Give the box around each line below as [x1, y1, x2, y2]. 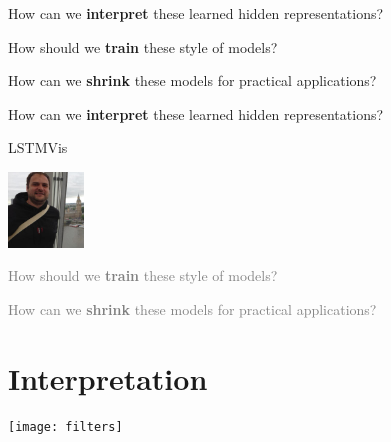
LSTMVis [8, 137, 68, 158]
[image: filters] [8, 420, 123, 435]
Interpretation [8, 357, 208, 398]
